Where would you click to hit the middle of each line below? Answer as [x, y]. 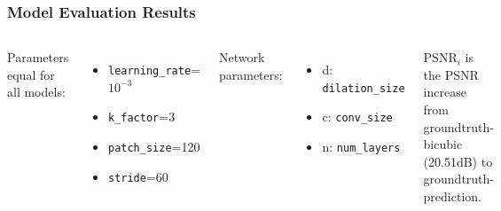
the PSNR [451, 74]
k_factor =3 [141, 117]
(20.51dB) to [458, 161]
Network [242, 57]
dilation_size [364, 88]
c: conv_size [357, 117]
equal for [31, 74]
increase [445, 92]
